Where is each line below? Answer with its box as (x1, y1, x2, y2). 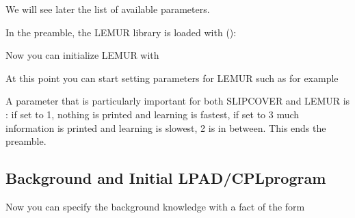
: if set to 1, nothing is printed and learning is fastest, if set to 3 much (5, 107, 300, 121)
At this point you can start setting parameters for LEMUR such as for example (5, 70, 339, 85)
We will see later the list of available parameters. (5, 2, 210, 16)
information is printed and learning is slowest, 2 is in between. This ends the (5, 120, 326, 135)
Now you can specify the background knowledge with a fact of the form (5, 199, 305, 213)
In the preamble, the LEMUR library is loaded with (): (5, 25, 237, 39)
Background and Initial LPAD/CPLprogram (5, 167, 326, 189)
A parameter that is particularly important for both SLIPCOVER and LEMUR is (5, 94, 350, 108)
